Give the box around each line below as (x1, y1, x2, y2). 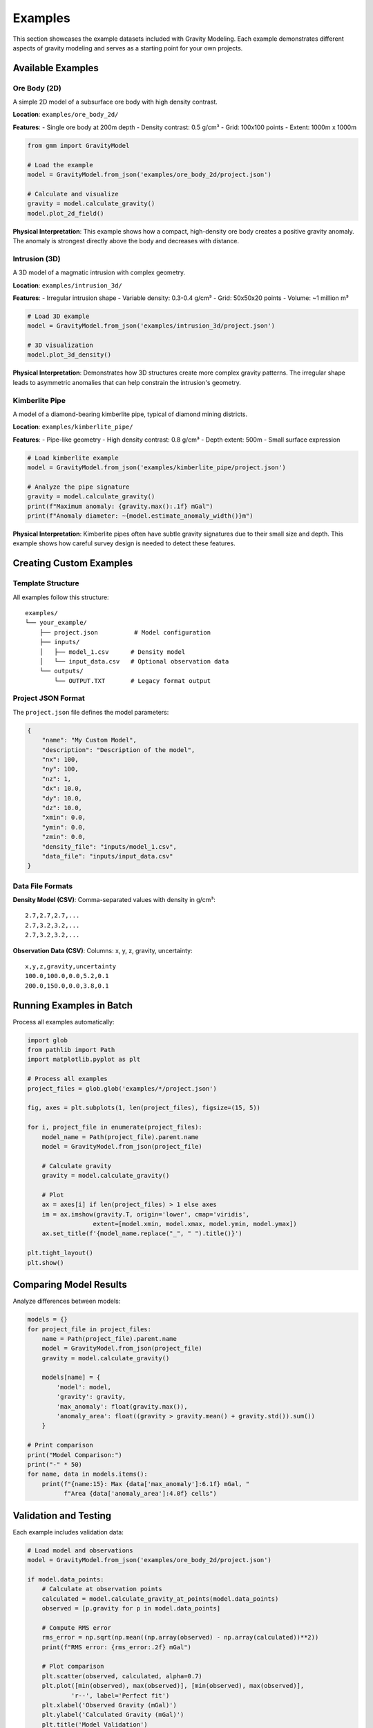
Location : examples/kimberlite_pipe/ (12, 422, 133, 431)
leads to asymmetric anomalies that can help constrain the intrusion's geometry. (12, 378, 242, 386)
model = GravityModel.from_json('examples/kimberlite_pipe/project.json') (27, 464, 287, 471)
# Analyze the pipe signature (27, 482, 130, 491)
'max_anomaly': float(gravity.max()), (56, 1402, 188, 1410)
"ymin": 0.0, (41, 823, 86, 831)
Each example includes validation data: (12, 1528, 124, 1536)
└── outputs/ (39, 667, 84, 675)
